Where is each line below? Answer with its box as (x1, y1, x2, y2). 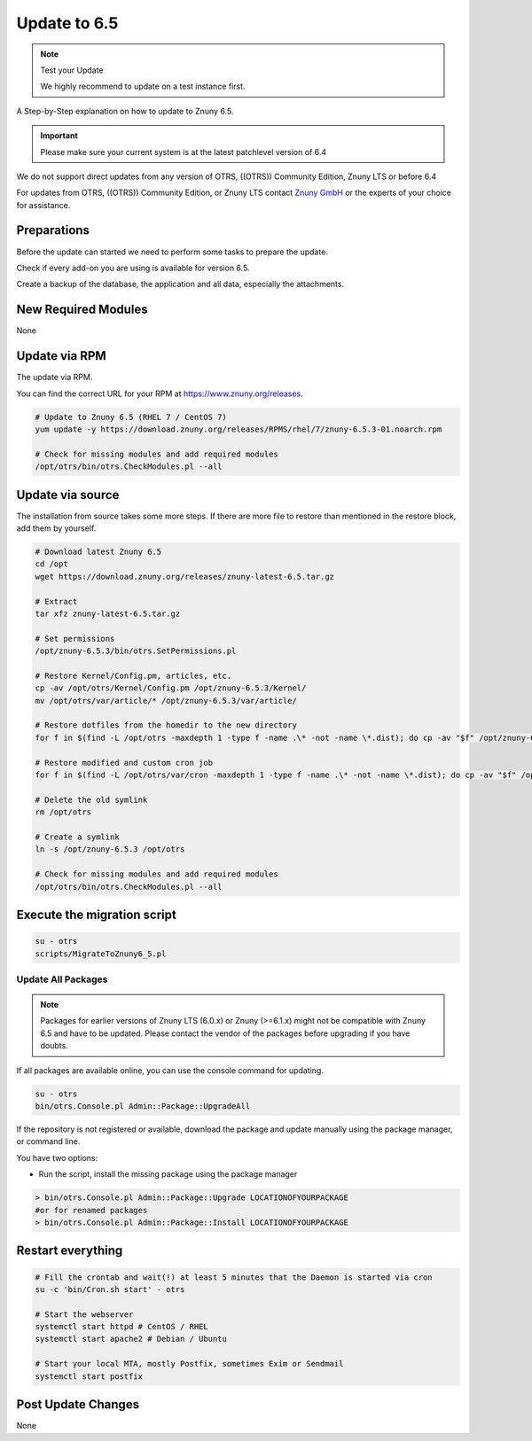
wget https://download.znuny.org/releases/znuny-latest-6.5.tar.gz (35, 572, 335, 581)
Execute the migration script (16, 907, 176, 922)
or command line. (16, 1136, 81, 1147)
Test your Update (40, 65, 104, 75)
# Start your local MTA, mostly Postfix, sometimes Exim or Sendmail (35, 1359, 344, 1369)
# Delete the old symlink (35, 794, 148, 805)
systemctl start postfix (35, 1371, 144, 1382)
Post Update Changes (16, 1397, 140, 1413)
